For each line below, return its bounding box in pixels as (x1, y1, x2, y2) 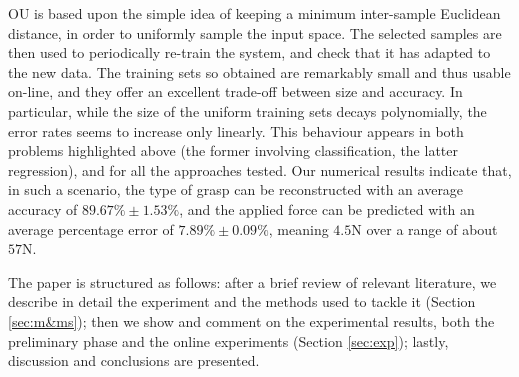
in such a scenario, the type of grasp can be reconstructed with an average (8, 179, 464, 200)
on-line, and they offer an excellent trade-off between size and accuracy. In (8, 81, 463, 102)
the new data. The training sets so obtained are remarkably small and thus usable (8, 61, 511, 82)
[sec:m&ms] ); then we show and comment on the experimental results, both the (8, 310, 495, 331)
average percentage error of (8, 218, 174, 239)
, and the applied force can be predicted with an (179, 198, 475, 219)
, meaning (268, 218, 329, 239)
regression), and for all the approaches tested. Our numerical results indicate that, (8, 159, 512, 180)
